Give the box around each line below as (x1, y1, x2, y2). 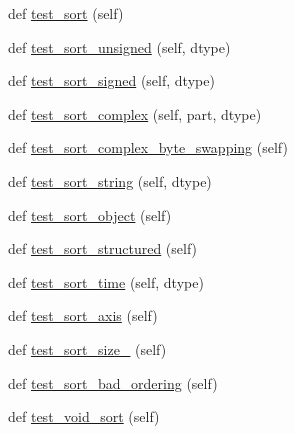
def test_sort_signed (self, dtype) (8, 70, 215, 91)
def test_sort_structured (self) (8, 238, 198, 259)
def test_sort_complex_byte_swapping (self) (8, 137, 288, 158)
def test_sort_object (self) (8, 204, 172, 225)
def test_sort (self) (8, 3, 124, 23)
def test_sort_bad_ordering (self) (8, 372, 218, 393)
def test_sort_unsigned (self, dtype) (8, 36, 231, 57)
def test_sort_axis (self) (8, 305, 158, 326)
